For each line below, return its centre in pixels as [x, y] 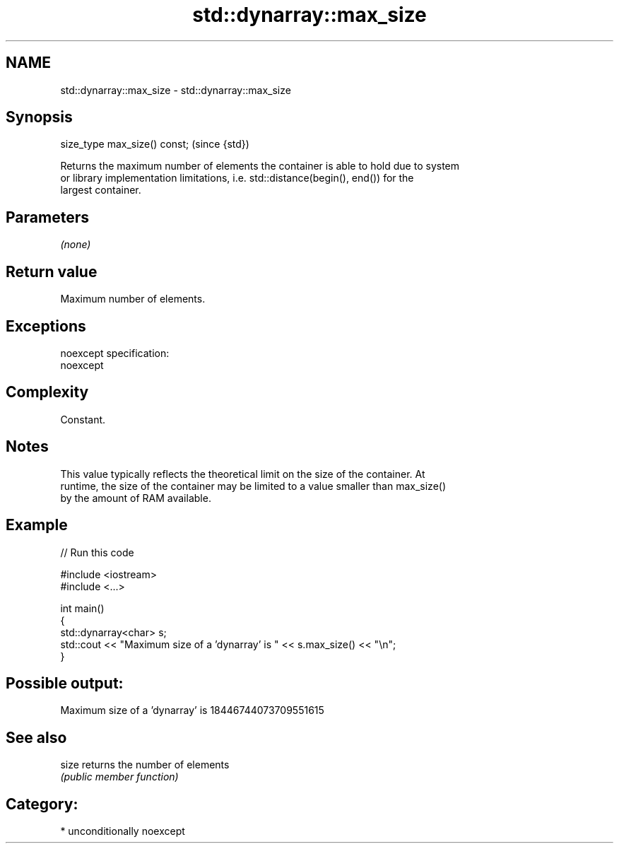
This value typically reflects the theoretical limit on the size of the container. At [243, 474]
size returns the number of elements [145, 765]
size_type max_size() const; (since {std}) [155, 144]
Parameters [47, 217]
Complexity [47, 392]
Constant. [83, 419]
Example [37, 525]
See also [36, 737]
